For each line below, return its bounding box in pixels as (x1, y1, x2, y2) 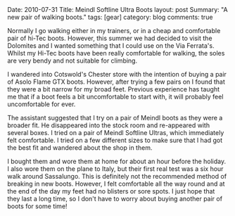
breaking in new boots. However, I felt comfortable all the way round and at (7, 179, 225, 188)
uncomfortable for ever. (7, 100, 76, 108)
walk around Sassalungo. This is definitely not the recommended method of (7, 172, 227, 180)
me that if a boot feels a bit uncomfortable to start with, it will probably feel (7, 93, 224, 101)
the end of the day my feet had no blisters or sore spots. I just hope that (7, 187, 215, 195)
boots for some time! (7, 202, 68, 210)
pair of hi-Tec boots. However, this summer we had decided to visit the (7, 34, 212, 42)
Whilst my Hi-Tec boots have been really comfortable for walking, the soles (7, 49, 225, 57)
